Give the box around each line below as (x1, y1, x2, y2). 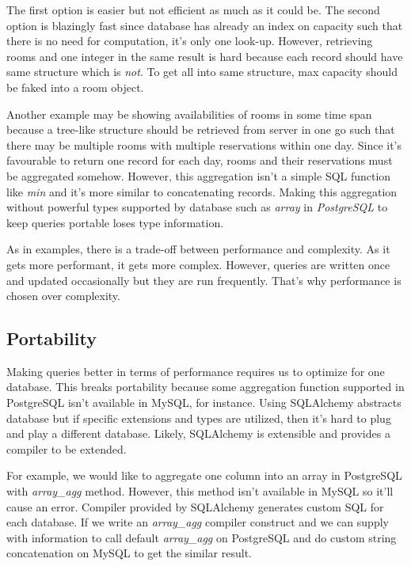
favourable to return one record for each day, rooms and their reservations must (6, 152, 393, 169)
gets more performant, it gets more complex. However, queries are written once (6, 256, 390, 272)
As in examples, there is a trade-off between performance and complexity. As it (6, 241, 390, 257)
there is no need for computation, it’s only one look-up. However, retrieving (6, 32, 373, 49)
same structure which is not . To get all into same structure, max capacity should (6, 63, 398, 80)
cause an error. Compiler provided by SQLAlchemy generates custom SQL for (6, 498, 384, 515)
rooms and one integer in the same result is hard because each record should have (6, 47, 403, 64)
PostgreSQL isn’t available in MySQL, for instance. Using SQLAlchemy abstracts (6, 394, 401, 411)
